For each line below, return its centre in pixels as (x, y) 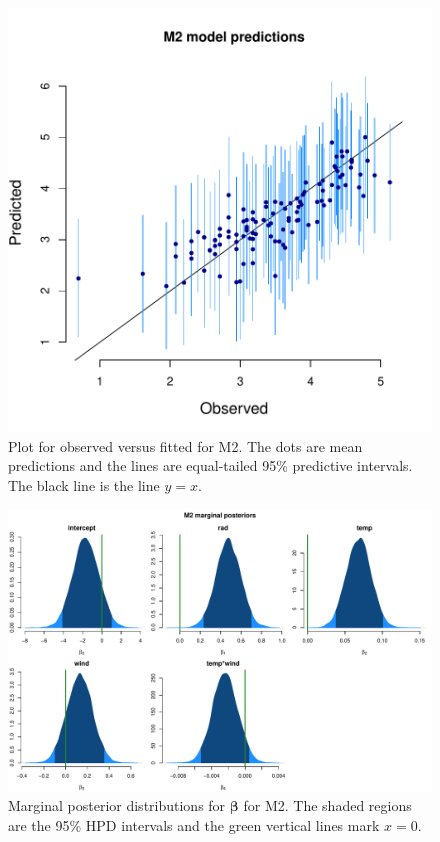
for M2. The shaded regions (327, 805)
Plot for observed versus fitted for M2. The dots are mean (185, 445)
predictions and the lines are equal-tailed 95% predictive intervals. (210, 465)
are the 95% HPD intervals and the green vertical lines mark (194, 824)
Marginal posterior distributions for (117, 805)
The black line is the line (84, 484)
